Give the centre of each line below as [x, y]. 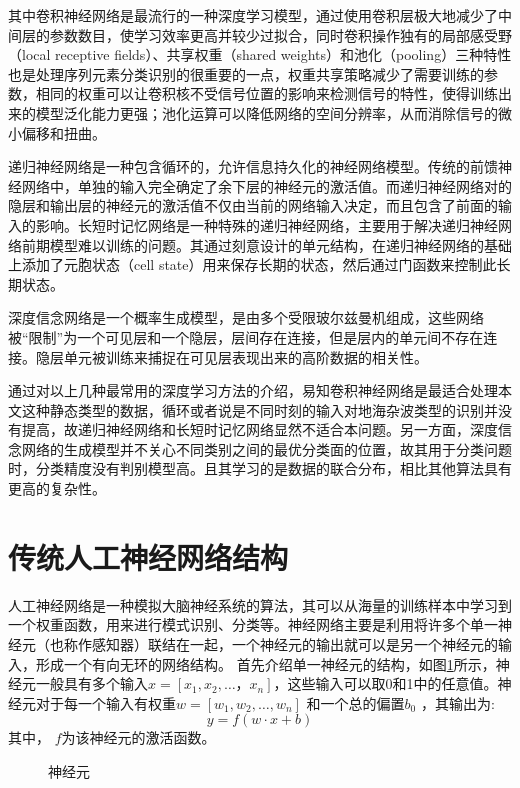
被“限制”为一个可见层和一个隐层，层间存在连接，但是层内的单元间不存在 [246, 336]
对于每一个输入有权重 [105, 702]
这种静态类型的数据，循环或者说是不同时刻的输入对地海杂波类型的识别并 [259, 409]
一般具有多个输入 [91, 683]
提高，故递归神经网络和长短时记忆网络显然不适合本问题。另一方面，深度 [259, 429]
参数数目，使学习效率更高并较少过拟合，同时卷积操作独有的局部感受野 [280, 34]
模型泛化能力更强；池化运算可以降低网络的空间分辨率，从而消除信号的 [266, 112]
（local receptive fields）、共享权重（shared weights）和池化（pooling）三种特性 [260, 54]
